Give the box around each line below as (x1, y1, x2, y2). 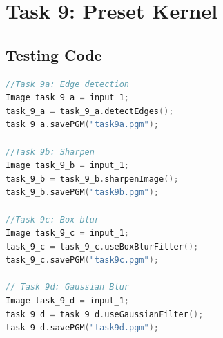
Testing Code (6, 44, 102, 65)
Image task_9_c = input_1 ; (6, 228, 130, 238)
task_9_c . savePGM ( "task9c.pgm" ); (6, 255, 159, 265)
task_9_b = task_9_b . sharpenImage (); (6, 173, 179, 184)
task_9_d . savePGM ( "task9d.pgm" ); (6, 323, 159, 333)
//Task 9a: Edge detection (6, 79, 129, 89)
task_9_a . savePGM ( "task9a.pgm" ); (6, 120, 159, 130)
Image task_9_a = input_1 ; (6, 93, 130, 103)
